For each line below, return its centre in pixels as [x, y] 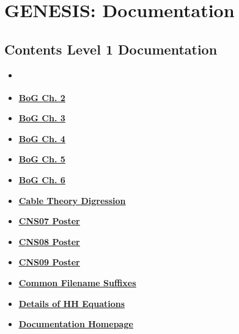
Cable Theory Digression [72, 200]
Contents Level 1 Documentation [111, 49]
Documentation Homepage [76, 324]
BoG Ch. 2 [42, 97]
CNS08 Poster [49, 241]
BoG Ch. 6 [42, 179]
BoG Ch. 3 [42, 118]
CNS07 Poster [49, 221]
